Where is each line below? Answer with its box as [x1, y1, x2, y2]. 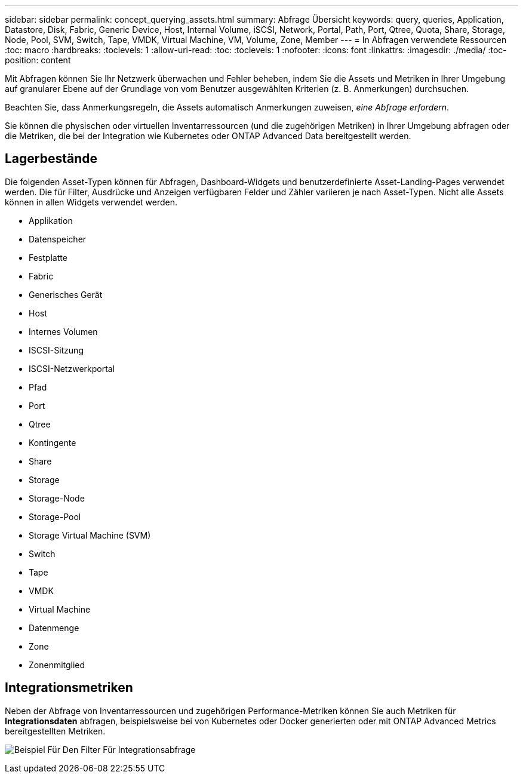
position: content [5, 55, 71, 65]
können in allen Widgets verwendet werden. [5, 196, 178, 207]
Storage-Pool [29, 511, 81, 522]
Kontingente [29, 437, 76, 448]
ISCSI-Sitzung [29, 345, 84, 355]
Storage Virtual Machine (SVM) [29, 530, 151, 540]
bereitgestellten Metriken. [5, 725, 106, 736]
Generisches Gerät [29, 289, 103, 300]
